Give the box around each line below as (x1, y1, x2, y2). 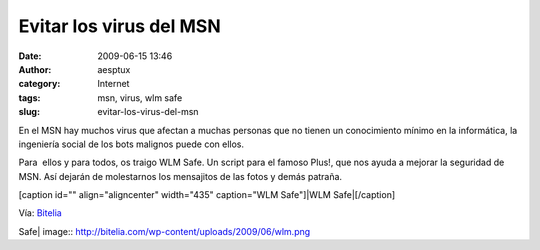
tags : (18, 91, 41, 104)
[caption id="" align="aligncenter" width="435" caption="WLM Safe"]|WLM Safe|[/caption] (18, 189, 396, 201)
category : (18, 78, 61, 90)
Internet (97, 78, 130, 90)
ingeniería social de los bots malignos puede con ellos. (18, 138, 245, 150)
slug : (18, 106, 40, 118)
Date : (18, 50, 42, 62)
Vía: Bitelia (18, 207, 62, 219)
